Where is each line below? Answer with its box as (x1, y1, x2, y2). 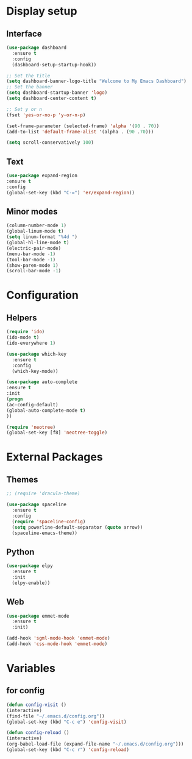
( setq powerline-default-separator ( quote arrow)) (12, 524, 143, 531)
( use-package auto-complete (6, 379, 78, 385)
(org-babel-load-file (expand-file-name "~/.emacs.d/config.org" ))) (6, 741, 184, 747)
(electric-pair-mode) (6, 245, 62, 251)
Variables (6, 662, 56, 676)
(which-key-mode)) (12, 368, 59, 374)
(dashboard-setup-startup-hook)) (12, 62, 97, 68)
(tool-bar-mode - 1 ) (6, 256, 56, 263)
